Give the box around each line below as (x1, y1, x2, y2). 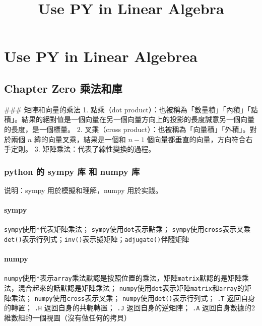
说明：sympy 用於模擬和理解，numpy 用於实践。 (4, 184, 163, 195)
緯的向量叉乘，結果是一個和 (34, 134, 126, 144)
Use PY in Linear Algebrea (4, 46, 198, 67)
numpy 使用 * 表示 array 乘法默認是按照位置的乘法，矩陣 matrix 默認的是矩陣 (4, 273, 242, 283)
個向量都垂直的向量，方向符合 (147, 134, 246, 144)
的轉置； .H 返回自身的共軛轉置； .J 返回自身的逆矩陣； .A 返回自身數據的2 (4, 302, 255, 313)
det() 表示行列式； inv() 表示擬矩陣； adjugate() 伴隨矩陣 (4, 234, 189, 244)
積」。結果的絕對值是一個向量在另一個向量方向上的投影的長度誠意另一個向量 (4, 114, 254, 124)
